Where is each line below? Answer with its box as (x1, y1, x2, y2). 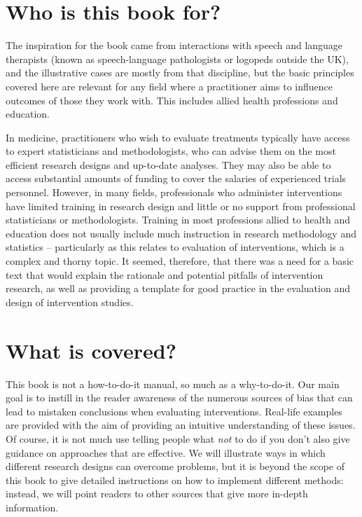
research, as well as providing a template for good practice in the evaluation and (6, 281, 350, 296)
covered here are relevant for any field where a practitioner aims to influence (6, 78, 333, 93)
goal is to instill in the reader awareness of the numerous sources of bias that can (6, 390, 353, 405)
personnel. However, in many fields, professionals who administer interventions (6, 185, 342, 200)
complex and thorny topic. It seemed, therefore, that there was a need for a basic (6, 254, 354, 268)
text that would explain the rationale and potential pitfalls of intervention (6, 267, 323, 282)
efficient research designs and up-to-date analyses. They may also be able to (6, 157, 331, 172)
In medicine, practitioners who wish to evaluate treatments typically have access (6, 130, 350, 144)
